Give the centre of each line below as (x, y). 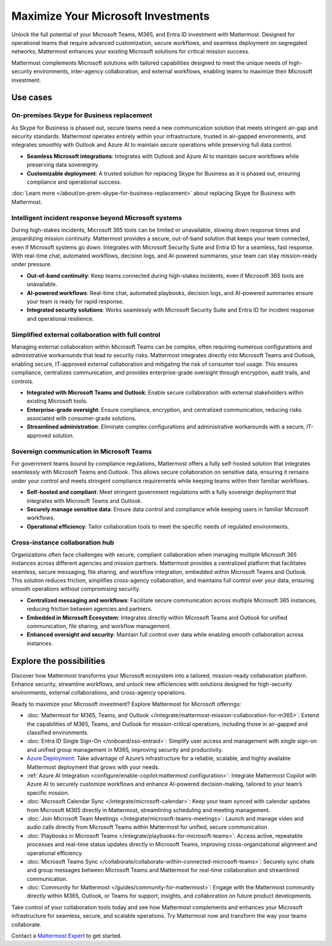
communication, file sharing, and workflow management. (99, 626)
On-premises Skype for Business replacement (82, 116)
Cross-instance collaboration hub (63, 542)
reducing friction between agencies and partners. (90, 609)
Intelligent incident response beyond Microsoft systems (97, 218)
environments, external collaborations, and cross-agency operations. (99, 693)
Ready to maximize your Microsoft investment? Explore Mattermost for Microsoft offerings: (126, 704)
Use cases (32, 97)
